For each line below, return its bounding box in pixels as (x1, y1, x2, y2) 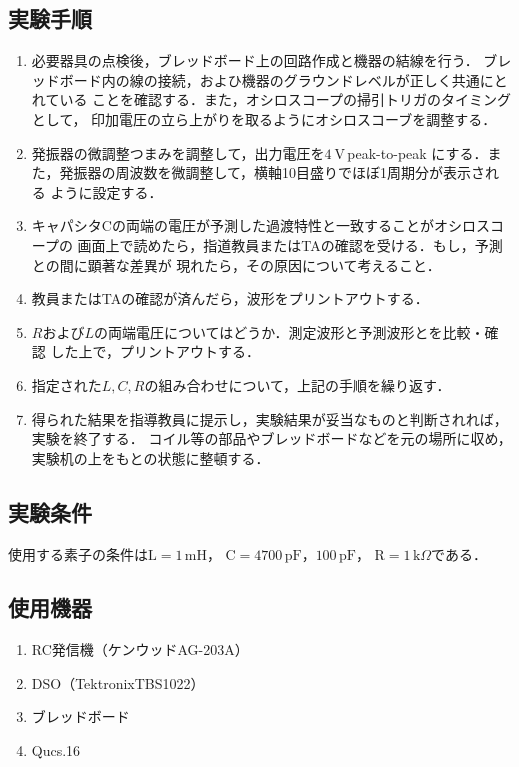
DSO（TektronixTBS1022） (31, 672, 205, 693)
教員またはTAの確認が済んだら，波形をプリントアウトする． (31, 288, 429, 309)
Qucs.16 (31, 740, 81, 761)
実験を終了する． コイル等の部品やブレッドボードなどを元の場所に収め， (31, 428, 512, 449)
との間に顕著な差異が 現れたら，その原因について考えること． (31, 254, 441, 275)
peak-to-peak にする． (347, 142, 488, 163)
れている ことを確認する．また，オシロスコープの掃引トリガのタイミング (31, 89, 511, 110)
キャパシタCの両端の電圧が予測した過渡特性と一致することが (31, 215, 434, 236)
